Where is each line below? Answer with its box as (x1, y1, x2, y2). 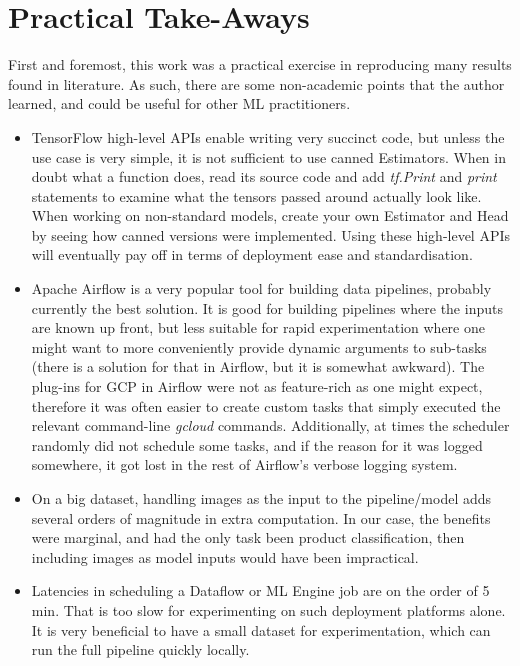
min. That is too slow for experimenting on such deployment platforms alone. (31, 599, 506, 620)
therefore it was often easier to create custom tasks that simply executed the (31, 395, 501, 416)
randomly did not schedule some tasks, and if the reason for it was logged (31, 434, 483, 455)
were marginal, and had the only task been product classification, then (31, 527, 465, 548)
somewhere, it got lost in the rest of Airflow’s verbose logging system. (31, 454, 458, 475)
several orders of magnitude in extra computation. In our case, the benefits (31, 507, 491, 528)
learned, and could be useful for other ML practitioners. (8, 93, 351, 114)
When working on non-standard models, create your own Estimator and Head (31, 205, 509, 226)
